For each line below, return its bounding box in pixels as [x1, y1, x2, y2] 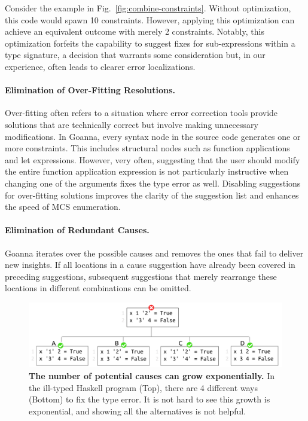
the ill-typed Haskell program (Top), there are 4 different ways [29, 381, 258, 393]
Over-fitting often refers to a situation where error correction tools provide [5, 106, 278, 119]
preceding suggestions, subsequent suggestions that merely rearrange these [5, 270, 277, 282]
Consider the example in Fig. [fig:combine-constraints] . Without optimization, [5, 2, 291, 14]
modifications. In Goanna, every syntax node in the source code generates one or [5, 130, 301, 142]
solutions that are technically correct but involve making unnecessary [5, 118, 258, 130]
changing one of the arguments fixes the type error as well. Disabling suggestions [5, 176, 301, 189]
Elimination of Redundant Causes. [5, 224, 150, 236]
